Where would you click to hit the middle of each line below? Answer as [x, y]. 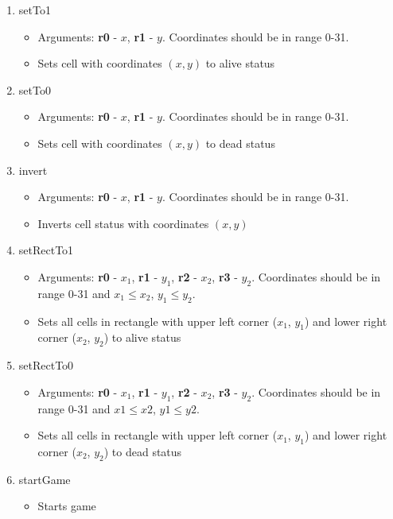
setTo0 [35, 89]
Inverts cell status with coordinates [123, 223]
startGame [45, 479]
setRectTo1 [46, 250]
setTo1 [35, 10]
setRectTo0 [46, 365]
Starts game [67, 506]
